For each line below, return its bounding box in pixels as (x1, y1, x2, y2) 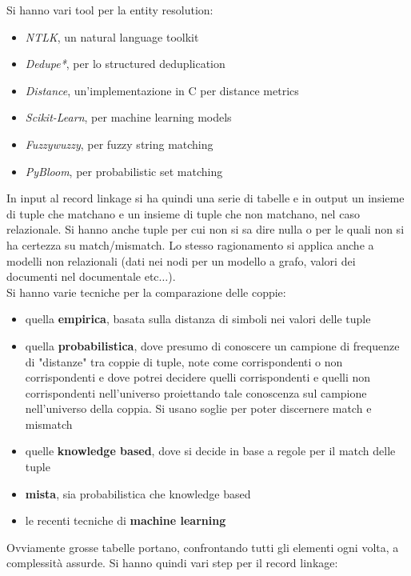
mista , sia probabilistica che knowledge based (25, 485, 251, 502)
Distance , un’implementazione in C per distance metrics (25, 82, 299, 98)
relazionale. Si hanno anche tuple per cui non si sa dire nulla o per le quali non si (6, 221, 405, 238)
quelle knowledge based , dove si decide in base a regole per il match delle (25, 442, 396, 459)
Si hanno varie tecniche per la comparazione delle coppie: (6, 283, 286, 300)
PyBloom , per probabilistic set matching (25, 162, 223, 179)
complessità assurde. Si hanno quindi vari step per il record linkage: (6, 554, 338, 571)
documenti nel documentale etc (6, 268, 159, 285)
